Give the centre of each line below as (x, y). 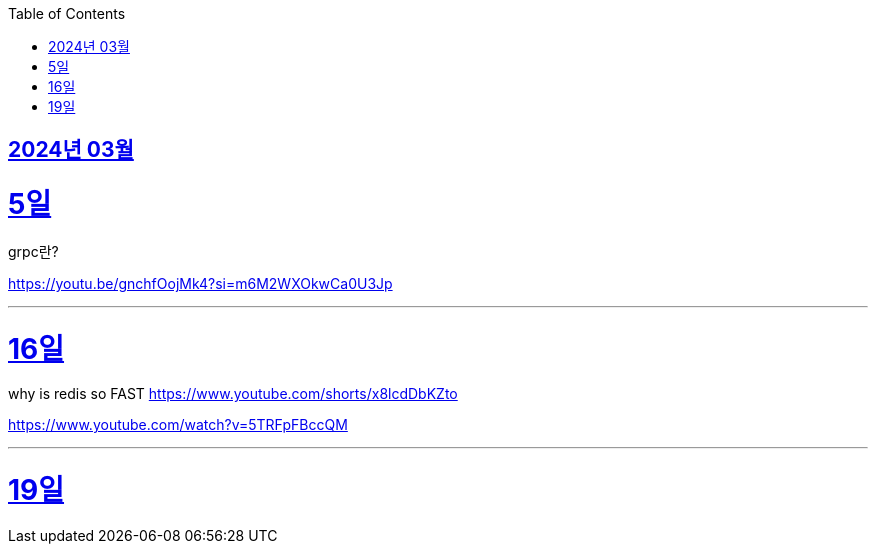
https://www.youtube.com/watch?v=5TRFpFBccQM (178, 425)
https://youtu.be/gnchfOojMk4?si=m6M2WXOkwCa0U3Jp (200, 283)
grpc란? (33, 251)
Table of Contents (67, 13)
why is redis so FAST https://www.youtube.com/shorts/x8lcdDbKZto (233, 394)
